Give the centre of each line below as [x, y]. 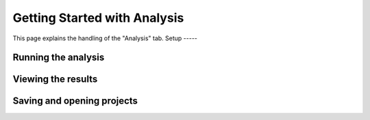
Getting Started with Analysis [98, 18]
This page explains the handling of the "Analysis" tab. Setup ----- [105, 38]
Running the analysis [59, 58]
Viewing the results [55, 79]
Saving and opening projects [75, 101]
